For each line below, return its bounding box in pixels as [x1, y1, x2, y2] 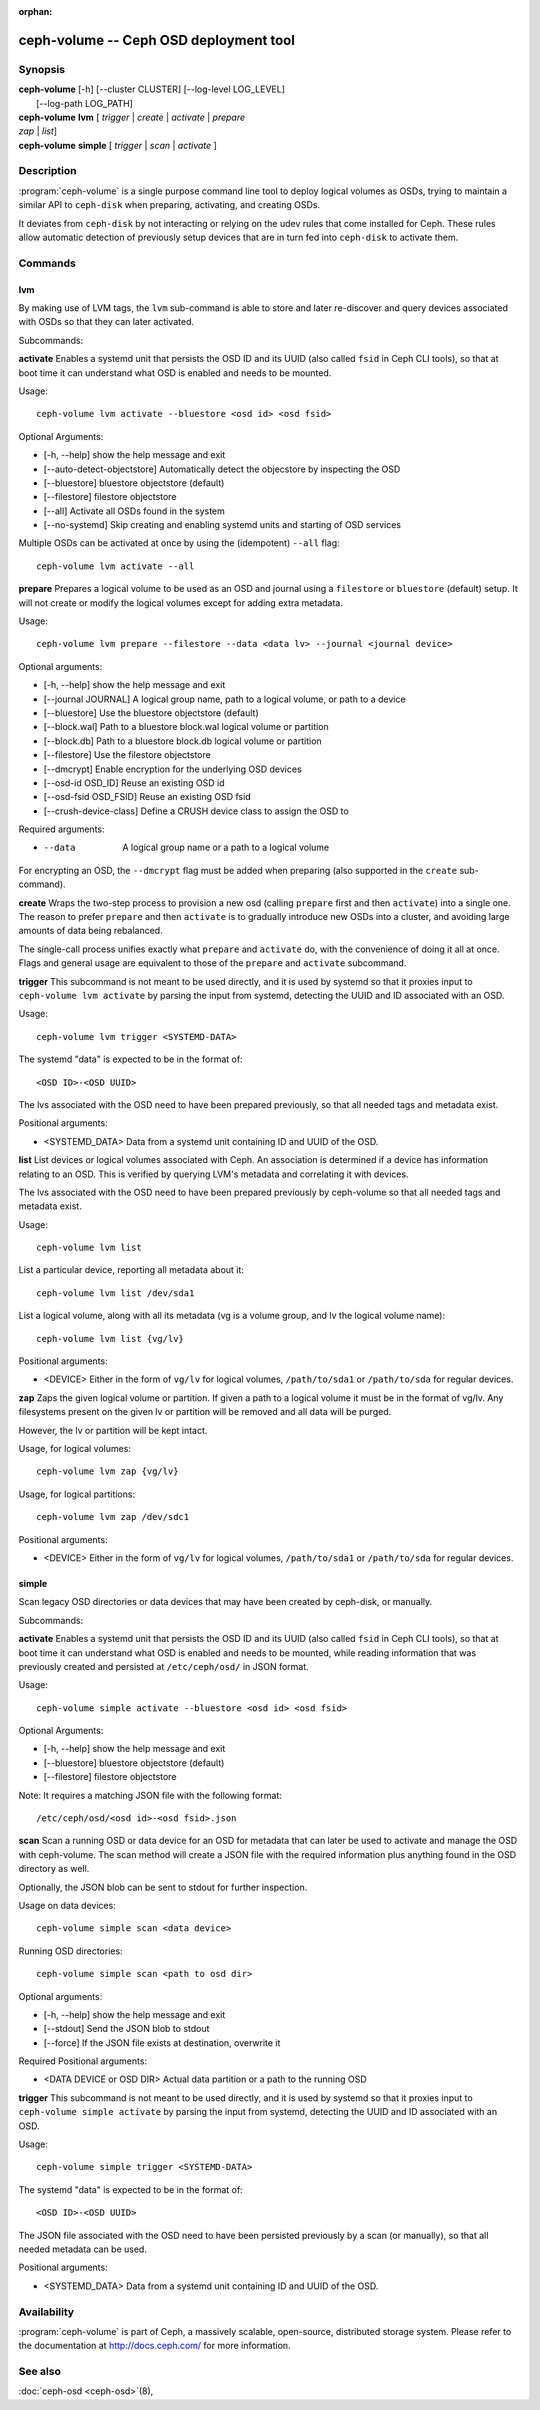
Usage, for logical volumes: [18, 1442, 132, 1454]
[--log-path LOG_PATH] [36, 97, 134, 109]
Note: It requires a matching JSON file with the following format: [18, 1789, 282, 1801]
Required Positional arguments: [18, 2055, 148, 2067]
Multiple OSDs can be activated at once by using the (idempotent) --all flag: [18, 537, 340, 549]
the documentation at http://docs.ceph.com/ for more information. [18, 2340, 291, 2352]
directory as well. [18, 1863, 90, 1875]
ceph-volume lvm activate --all [36, 560, 195, 572]
